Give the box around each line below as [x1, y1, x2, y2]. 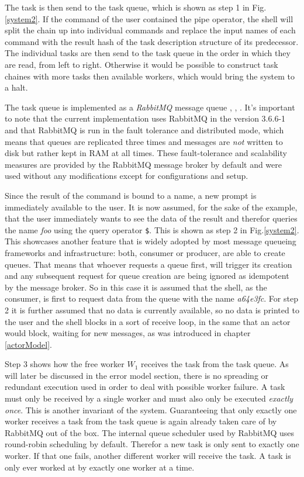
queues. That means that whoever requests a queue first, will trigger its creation [5, 258, 292, 270]
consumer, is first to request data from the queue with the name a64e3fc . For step [5, 292, 298, 305]
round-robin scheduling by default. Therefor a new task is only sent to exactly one [5, 438, 299, 450]
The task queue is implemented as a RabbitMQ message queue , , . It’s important [5, 101, 295, 113]
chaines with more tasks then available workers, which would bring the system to [5, 70, 295, 82]
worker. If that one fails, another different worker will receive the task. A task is [5, 450, 291, 462]
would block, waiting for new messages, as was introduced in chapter [5, 327, 251, 339]
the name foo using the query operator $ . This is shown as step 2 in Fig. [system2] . [5, 223, 299, 236]
